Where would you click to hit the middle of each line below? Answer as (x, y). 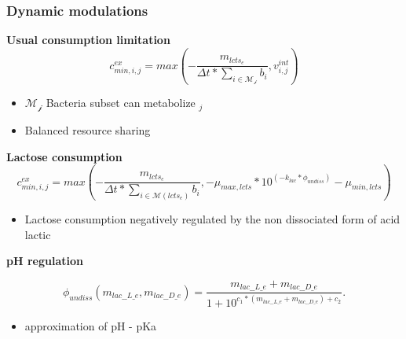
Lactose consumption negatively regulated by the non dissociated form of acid (212, 219)
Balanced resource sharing (88, 129)
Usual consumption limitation (88, 40)
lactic (38, 234)
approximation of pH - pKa (91, 325)
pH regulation (45, 261)
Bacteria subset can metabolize (121, 103)
